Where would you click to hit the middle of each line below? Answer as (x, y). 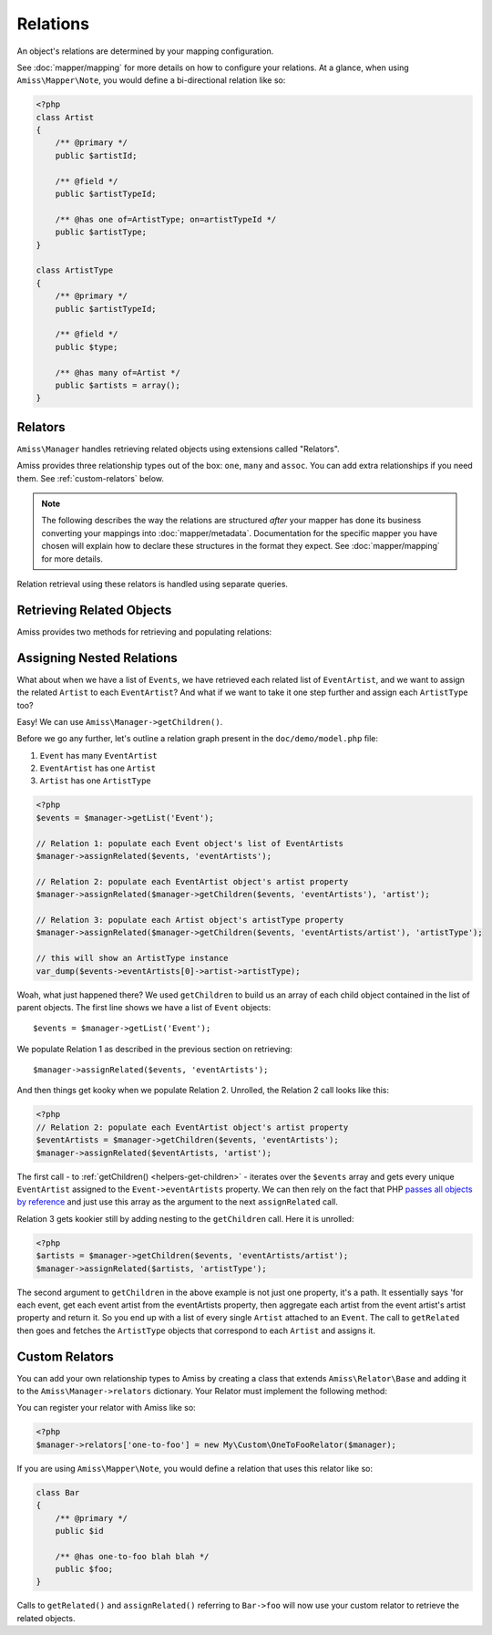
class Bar (58, 1492)
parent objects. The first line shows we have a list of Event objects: (144, 1007)
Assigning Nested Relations (97, 658)
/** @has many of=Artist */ (118, 373)
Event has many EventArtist (99, 755)
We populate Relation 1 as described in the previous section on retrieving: (155, 1049)
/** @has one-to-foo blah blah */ (132, 1556)
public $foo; (84, 1569)
